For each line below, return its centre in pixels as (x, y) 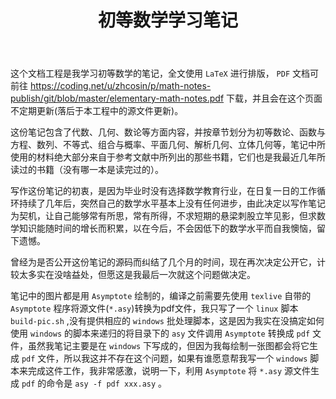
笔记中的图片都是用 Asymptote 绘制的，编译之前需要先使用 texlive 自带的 (161, 296)
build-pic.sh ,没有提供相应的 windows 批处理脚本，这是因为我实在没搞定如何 (167, 321)
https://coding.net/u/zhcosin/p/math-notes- (120, 86)
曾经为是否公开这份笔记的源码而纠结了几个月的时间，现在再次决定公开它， (163, 262)
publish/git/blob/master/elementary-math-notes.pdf (117, 98)
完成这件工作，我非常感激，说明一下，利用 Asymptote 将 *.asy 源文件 (169, 371)
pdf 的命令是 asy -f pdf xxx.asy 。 (94, 383)
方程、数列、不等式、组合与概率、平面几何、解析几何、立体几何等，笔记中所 (168, 145)
